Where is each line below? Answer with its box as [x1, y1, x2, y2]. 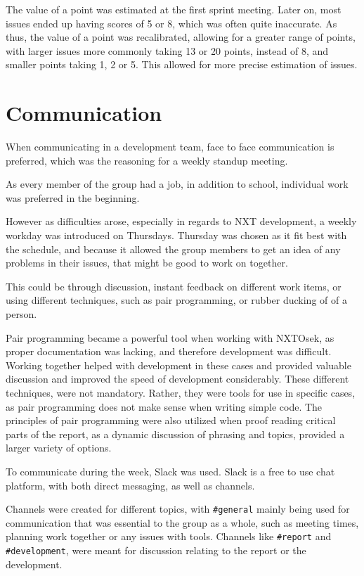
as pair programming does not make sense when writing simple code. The [6, 399, 323, 414]
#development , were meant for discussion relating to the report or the [6, 543, 306, 558]
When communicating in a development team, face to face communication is [6, 139, 334, 154]
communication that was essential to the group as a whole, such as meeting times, [6, 515, 359, 530]
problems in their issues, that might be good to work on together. [6, 255, 288, 270]
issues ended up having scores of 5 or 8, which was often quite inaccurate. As [6, 15, 337, 30]
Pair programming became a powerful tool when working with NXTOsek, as [6, 330, 334, 345]
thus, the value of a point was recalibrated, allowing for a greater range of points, [6, 30, 356, 44]
